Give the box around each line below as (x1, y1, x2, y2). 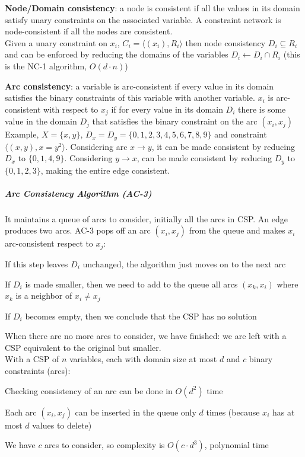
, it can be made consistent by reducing (151, 140, 295, 152)
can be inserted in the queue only (75, 405, 196, 418)
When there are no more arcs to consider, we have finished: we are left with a (5, 330, 287, 342)
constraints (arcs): (5, 364, 71, 376)
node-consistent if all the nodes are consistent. (5, 25, 173, 37)
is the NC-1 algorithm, (5, 59, 87, 72)
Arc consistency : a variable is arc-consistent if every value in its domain (5, 79, 274, 92)
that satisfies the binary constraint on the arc (92, 115, 258, 127)
